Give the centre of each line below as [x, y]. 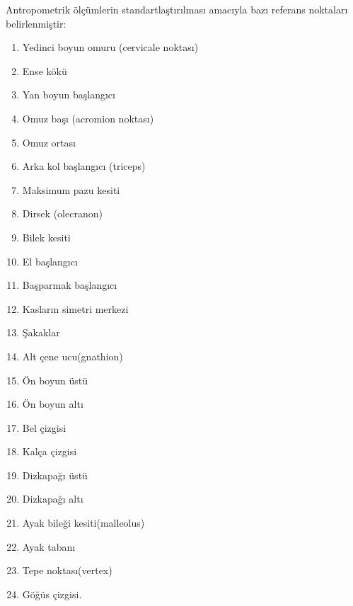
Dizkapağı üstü [55, 475]
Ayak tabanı [49, 546]
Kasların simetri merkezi [75, 308]
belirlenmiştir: [36, 23]
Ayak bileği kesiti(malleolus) [83, 523]
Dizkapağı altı [53, 499]
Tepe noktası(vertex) [67, 570]
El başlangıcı [50, 261]
